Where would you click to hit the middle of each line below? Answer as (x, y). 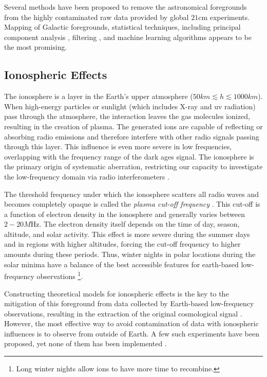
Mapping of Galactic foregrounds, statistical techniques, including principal (122, 27)
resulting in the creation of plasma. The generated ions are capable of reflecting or (133, 126)
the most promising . (36, 47)
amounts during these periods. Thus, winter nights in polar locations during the (130, 254)
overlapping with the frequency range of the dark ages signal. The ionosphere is (129, 156)
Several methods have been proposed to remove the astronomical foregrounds (126, 7)
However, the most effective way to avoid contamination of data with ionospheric (131, 323)
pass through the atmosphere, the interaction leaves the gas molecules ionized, (127, 116)
